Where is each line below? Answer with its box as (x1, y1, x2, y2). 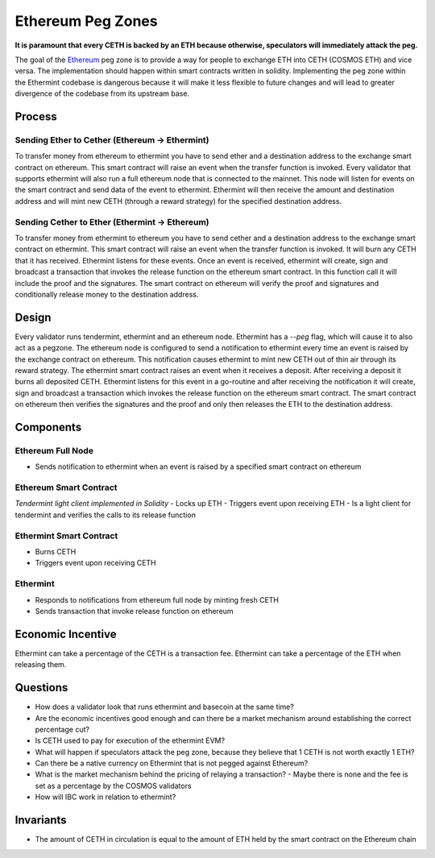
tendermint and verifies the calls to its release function (14, 510, 197, 520)
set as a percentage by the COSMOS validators (35, 781, 193, 790)
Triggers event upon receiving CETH (35, 558, 156, 568)
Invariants (14, 814, 68, 827)
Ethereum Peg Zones (14, 12, 158, 30)
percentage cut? (35, 724, 90, 734)
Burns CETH (35, 547, 77, 556)
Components (14, 420, 82, 434)
